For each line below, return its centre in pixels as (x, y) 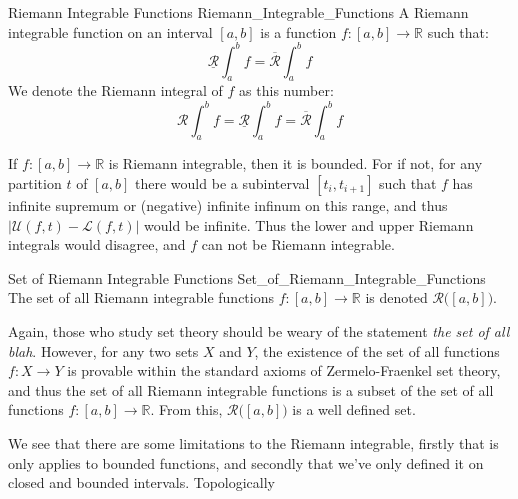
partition (35, 182)
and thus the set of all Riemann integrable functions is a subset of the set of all (251, 389)
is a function (298, 31)
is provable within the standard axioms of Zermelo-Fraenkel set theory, (284, 370)
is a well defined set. (354, 409)
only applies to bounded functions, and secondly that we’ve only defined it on (246, 462)
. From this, (186, 409)
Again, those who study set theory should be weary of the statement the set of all (259, 330)
